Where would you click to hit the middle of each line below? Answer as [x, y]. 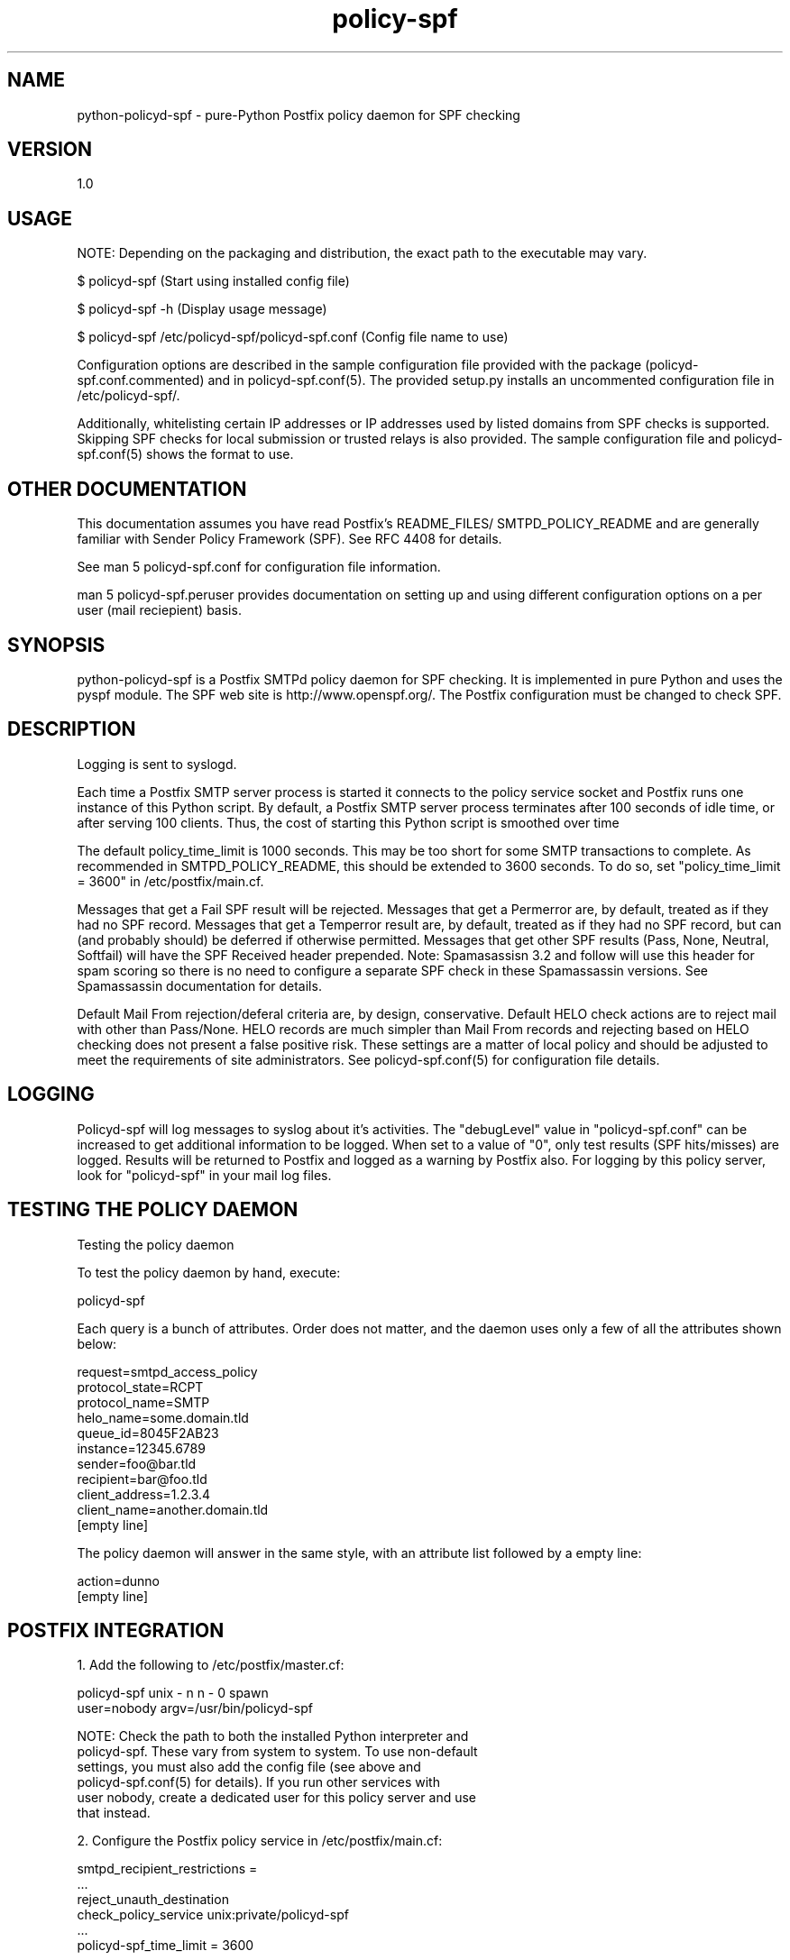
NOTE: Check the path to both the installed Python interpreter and [273, 1736]
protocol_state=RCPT [140, 1387]
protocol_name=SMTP [143, 1402]
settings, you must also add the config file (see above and [249, 1767]
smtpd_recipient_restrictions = [167, 1869]
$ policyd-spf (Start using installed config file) [213, 281]
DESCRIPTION [72, 729]
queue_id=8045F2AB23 [148, 1433]
